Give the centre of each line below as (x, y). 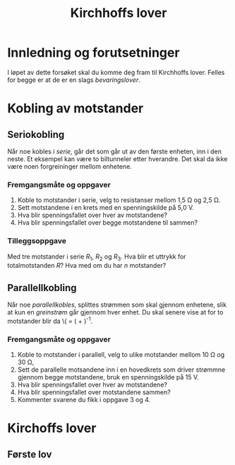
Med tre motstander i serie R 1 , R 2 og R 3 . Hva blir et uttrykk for (97, 257)
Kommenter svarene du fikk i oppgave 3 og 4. (84, 400)
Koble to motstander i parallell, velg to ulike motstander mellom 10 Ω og (121, 355)
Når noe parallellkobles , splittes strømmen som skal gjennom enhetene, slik (117, 305)
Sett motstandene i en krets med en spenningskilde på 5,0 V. (106, 208)
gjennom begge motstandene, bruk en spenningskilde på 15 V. (108, 377)
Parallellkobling (42, 288)
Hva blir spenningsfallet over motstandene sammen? (94, 392)
